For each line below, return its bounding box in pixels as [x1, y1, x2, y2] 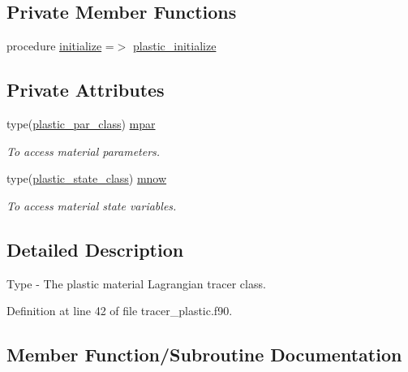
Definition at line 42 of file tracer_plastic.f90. [6, 302, 233, 319]
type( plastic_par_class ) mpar [6, 115, 156, 132]
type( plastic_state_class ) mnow [6, 170, 167, 187]
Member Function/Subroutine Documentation [6, 342, 402, 367]
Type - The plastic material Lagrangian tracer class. [6, 275, 266, 292]
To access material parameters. [6, 142, 161, 159]
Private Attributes [6, 77, 165, 102]
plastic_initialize [133, 37, 217, 54]
